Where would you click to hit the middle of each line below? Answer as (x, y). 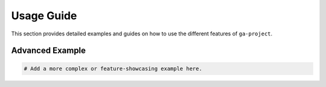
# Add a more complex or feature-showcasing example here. (113, 68)
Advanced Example (49, 51)
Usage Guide (44, 16)
